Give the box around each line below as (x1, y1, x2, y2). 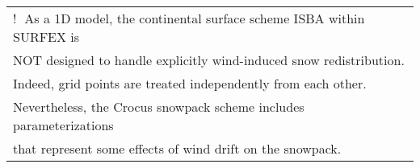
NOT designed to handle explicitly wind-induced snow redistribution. (13, 51, 405, 69)
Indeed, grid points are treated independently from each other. (13, 74, 367, 92)
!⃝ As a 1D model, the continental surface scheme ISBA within (13, 9, 365, 27)
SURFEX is (13, 27, 80, 46)
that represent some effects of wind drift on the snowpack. (13, 139, 342, 158)
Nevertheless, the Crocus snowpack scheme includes (13, 97, 304, 116)
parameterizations (13, 116, 114, 134)
